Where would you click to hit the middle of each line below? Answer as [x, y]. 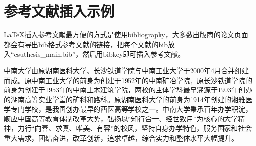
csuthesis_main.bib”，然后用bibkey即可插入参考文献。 [99, 54]
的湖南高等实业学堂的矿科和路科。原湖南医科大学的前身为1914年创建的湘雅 [125, 99]
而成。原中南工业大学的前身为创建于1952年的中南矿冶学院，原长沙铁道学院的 [128, 80]
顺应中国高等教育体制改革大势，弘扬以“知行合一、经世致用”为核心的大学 [121, 118]
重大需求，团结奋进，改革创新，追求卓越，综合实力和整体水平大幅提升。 [121, 138]
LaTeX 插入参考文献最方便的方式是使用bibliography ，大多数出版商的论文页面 [126, 35]
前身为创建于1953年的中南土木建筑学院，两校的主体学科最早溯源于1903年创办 [128, 90]
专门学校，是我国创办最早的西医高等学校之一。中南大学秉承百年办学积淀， [131, 109]
